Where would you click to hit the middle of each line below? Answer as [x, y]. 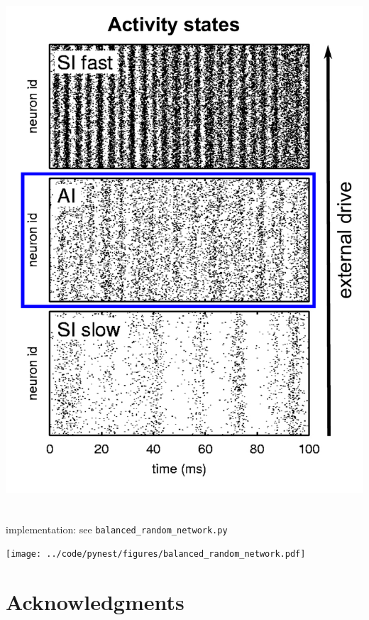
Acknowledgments [95, 602]
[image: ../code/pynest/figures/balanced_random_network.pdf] [156, 554]
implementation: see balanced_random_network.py [117, 529]
